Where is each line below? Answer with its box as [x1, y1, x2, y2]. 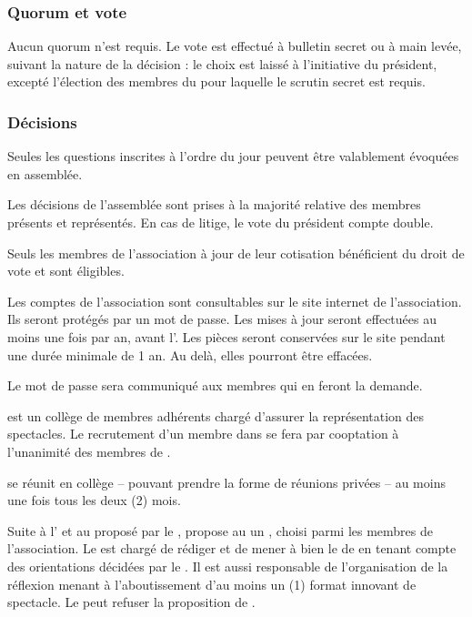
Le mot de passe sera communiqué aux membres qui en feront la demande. [7, 376, 423, 395]
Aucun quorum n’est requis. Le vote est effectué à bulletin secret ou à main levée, [7, 36, 462, 56]
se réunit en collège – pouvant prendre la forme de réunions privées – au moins [7, 472, 446, 491]
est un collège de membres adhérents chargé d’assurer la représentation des [7, 406, 425, 425]
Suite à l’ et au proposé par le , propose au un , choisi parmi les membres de [7, 521, 433, 540]
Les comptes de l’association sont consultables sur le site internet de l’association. [7, 291, 462, 310]
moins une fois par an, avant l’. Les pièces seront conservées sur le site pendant [7, 327, 446, 346]
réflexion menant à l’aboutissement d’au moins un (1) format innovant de [7, 574, 417, 593]
